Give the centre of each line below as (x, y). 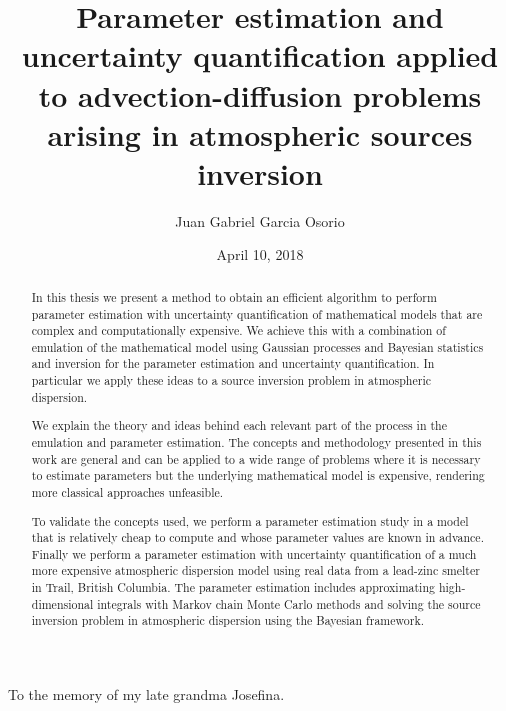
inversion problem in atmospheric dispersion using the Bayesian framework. (227, 620)
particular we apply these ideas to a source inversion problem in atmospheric (231, 380)
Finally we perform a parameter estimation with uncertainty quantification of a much (254, 553)
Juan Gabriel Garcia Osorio (260, 220)
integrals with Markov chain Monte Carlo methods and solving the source (289, 603)
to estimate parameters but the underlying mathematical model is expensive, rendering (258, 475)
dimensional (62, 603)
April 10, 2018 (260, 254)
